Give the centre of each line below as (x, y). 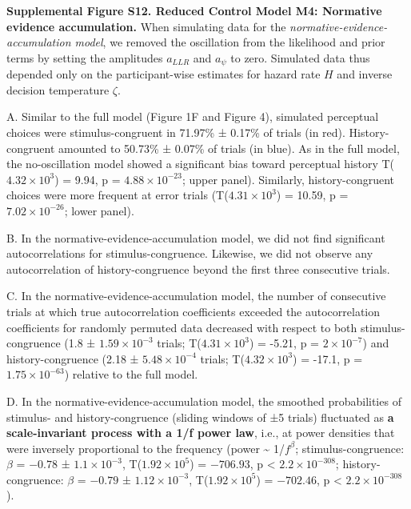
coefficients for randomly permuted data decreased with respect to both (182, 327)
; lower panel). (99, 210)
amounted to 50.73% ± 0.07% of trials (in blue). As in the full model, (229, 148)
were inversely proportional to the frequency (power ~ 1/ (146, 448)
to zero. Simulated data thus (300, 57)
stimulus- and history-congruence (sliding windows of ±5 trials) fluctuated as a (200, 417)
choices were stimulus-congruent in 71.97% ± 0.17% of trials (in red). (176, 132)
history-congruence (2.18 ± (73, 358)
